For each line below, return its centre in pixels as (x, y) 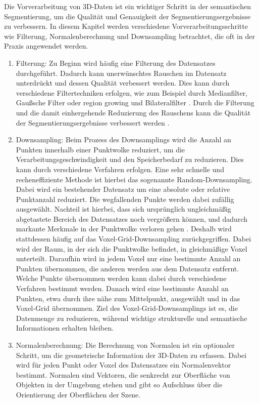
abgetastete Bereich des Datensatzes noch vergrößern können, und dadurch (132, 218)
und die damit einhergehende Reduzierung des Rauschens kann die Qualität (133, 112)
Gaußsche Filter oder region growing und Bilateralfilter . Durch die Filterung (135, 103)
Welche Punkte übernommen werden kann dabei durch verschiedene (121, 278)
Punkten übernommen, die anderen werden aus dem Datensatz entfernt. (127, 268)
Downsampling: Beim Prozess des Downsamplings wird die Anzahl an (123, 139)
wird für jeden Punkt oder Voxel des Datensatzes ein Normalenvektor (123, 365)
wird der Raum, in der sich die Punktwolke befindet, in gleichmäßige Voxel (132, 248)
